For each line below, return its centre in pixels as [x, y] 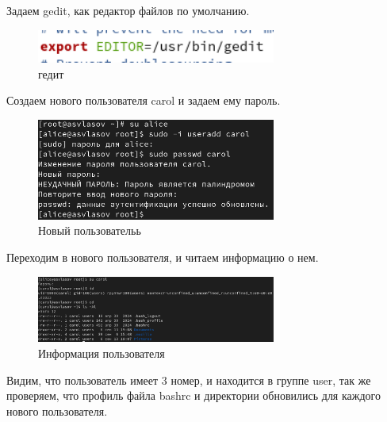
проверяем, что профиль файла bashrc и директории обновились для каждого [193, 395]
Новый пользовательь [90, 230]
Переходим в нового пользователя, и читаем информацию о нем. [163, 257]
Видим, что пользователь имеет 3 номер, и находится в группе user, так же [189, 380]
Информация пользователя [102, 353]
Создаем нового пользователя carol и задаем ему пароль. [144, 100]
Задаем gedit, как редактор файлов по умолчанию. [128, 10]
